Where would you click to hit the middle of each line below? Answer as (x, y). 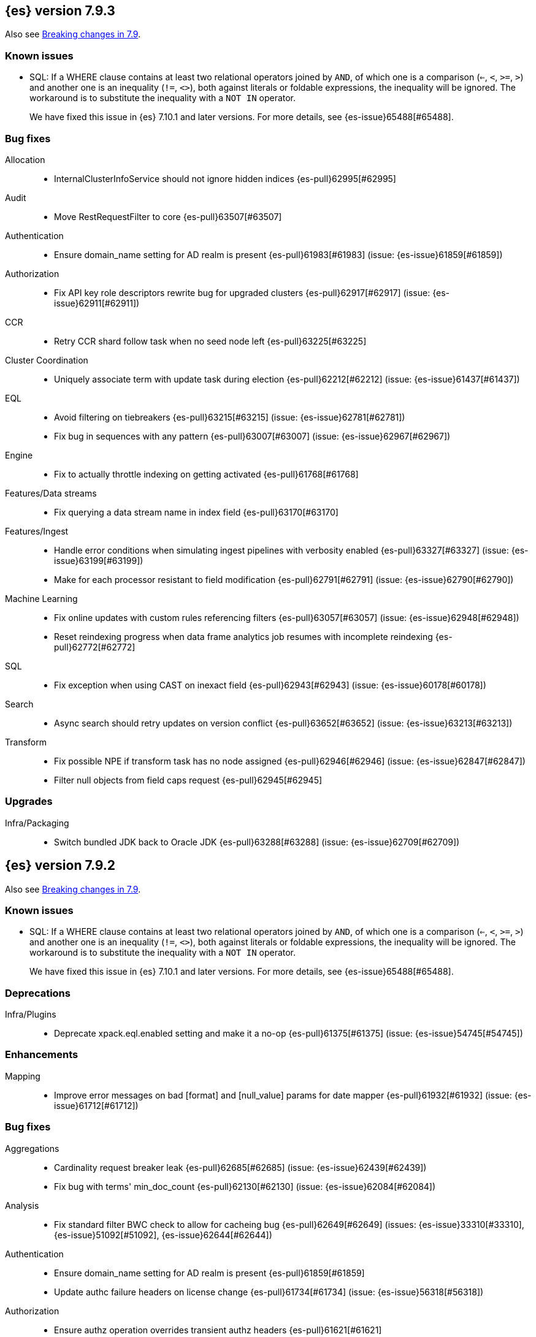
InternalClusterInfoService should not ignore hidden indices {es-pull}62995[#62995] (225, 178)
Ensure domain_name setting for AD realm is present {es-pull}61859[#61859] (209, 1273)
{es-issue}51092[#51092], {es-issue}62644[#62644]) (163, 1235)
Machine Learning (41, 598)
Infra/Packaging (37, 823)
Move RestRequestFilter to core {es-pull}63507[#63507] (168, 216)
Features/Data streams (51, 493)
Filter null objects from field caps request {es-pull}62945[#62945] (188, 780)
